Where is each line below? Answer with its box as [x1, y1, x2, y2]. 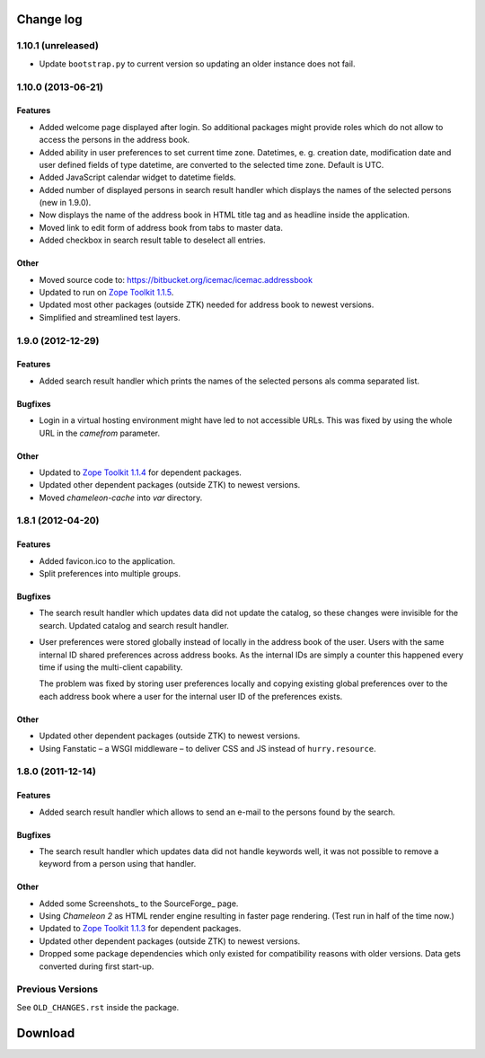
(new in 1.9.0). [39, 198, 92, 208]
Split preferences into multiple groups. [39, 569, 181, 579]
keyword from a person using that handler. [39, 859, 197, 869]
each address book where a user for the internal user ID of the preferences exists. [39, 691, 343, 701]
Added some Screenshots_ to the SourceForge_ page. [39, 898, 239, 909]
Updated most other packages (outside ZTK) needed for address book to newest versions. [39, 299, 375, 310]
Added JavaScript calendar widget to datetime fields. [39, 172, 237, 183]
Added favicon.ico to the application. [39, 555, 175, 566]
